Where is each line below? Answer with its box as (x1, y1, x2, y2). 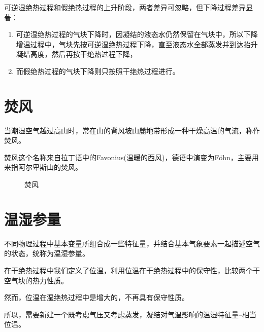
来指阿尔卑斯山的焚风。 (4, 162, 82, 172)
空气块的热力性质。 (4, 275, 68, 285)
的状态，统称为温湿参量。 (4, 248, 89, 259)
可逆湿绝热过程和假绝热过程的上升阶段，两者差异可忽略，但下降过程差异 (4, 2, 246, 12)
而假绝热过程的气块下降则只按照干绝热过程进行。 (16, 65, 180, 76)
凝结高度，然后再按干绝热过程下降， (16, 49, 137, 59)
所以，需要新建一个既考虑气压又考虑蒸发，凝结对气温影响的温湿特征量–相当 (4, 309, 256, 319)
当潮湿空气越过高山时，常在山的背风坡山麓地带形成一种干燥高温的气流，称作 (4, 125, 260, 135)
